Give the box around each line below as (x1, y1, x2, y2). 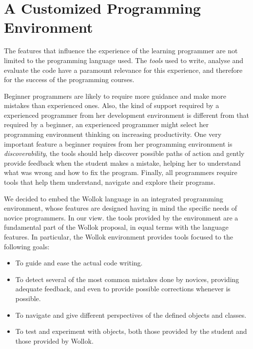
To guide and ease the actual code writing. (15, 258, 143, 268)
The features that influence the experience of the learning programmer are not (4, 45, 238, 56)
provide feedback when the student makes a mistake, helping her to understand (4, 157, 241, 168)
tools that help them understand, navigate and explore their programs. (4, 177, 215, 187)
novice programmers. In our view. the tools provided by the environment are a (4, 212, 238, 222)
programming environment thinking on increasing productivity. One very (4, 129, 222, 139)
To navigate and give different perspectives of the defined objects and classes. (15, 309, 247, 320)
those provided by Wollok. (15, 335, 94, 346)
